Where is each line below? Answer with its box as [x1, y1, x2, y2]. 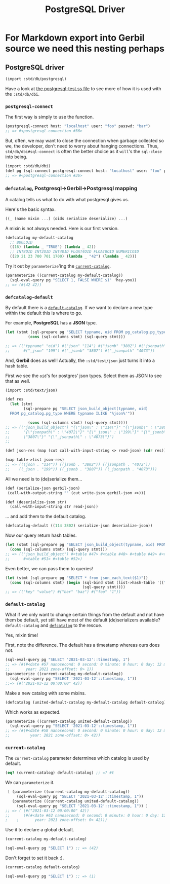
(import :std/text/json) [5, 388, 58, 393]
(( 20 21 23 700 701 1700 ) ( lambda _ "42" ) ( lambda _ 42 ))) [10, 254, 137, 259]
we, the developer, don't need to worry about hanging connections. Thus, [5, 143, 159, 149]
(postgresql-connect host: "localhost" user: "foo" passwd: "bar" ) [5, 124, 151, 129]
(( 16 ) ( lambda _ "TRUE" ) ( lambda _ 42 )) [10, 244, 96, 249]
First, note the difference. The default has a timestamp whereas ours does [5, 642, 160, 648]
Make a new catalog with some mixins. [5, 690, 86, 696]
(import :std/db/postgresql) [5, 77, 67, 82]
